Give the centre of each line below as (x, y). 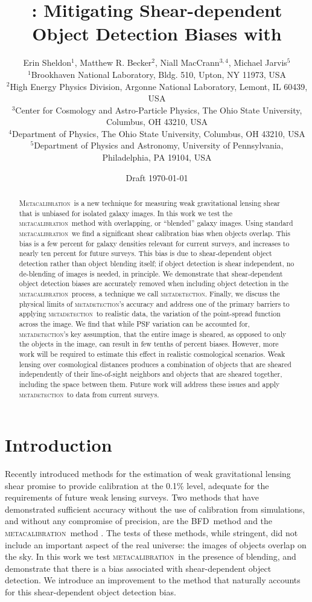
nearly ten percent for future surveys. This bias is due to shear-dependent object (145, 253)
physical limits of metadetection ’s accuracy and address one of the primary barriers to (154, 303)
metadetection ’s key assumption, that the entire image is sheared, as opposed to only (153, 334)
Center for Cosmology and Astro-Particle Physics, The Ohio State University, (159, 110)
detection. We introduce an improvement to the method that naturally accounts (153, 580)
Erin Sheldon (47, 62)
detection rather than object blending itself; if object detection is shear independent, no (157, 263)
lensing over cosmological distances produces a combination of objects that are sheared (155, 364)
